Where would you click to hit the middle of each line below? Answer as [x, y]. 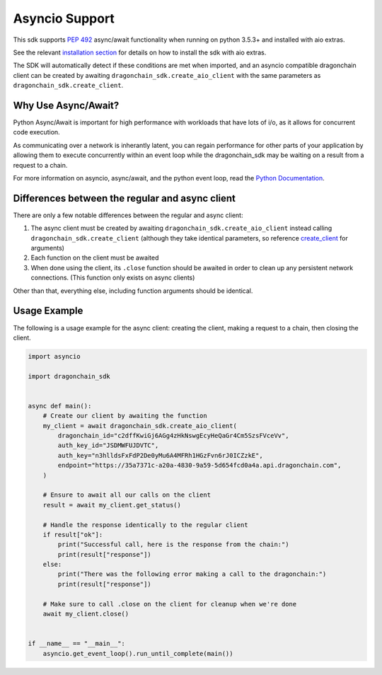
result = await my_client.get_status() [112, 505]
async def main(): [60, 406]
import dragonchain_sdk [69, 376]
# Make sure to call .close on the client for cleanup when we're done [170, 604]
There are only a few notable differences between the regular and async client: [128, 215]
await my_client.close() [86, 614]
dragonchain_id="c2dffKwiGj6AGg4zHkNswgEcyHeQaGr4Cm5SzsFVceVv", [173, 436]
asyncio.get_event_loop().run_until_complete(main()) [138, 653]
